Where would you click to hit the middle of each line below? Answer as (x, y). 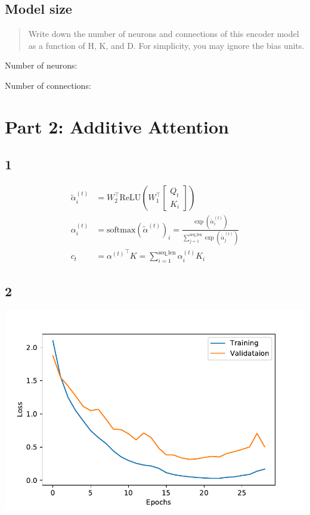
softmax (121, 230)
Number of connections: (48, 85)
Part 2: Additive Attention (117, 126)
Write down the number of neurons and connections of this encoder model (164, 34)
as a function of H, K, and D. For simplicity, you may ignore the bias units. (166, 45)
